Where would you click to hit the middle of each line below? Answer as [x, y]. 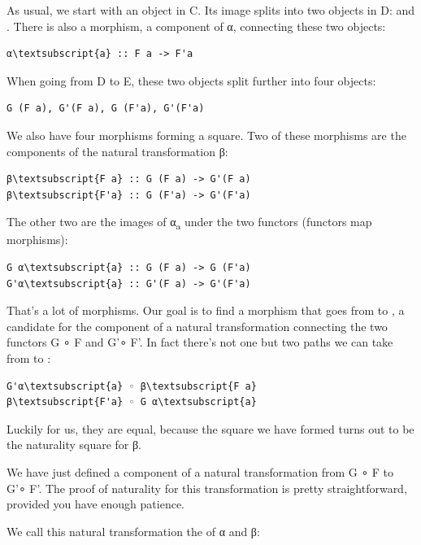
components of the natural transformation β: [117, 151]
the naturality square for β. [74, 445]
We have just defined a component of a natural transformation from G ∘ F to [200, 472]
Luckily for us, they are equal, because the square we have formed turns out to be [210, 428]
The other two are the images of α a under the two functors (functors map [189, 223]
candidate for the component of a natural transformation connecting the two [197, 326]
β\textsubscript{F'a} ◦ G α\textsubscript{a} [132, 402]
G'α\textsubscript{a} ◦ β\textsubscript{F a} [132, 386]
